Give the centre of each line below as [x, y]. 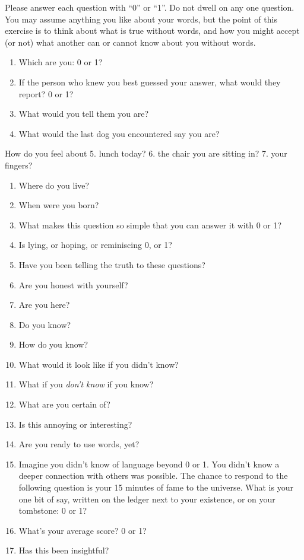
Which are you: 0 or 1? [61, 62]
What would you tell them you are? [83, 114]
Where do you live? [54, 185]
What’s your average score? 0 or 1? [83, 530]
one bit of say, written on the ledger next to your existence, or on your [147, 499]
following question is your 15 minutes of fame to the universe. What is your [156, 487]
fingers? [19, 165]
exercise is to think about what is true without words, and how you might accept [152, 31]
